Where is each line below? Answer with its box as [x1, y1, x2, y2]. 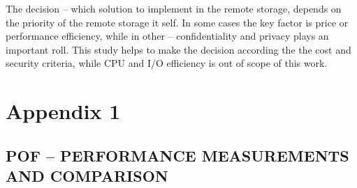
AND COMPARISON [6, 165, 168, 187]
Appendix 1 [6, 97, 121, 125]
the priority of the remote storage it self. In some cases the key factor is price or [6, 15, 349, 29]
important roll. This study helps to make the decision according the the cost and [6, 42, 351, 56]
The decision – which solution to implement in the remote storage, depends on [6, 1, 342, 15]
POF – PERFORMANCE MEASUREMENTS [6, 144, 349, 166]
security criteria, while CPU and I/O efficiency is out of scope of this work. [6, 56, 328, 70]
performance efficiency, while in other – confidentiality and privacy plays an [6, 29, 329, 43]
